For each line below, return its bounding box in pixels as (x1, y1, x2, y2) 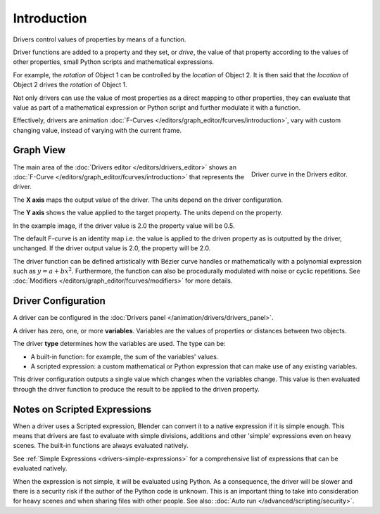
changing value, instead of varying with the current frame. (13, 126, 182, 134)
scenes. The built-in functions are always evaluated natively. (13, 442, 189, 450)
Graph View (13, 144, 66, 156)
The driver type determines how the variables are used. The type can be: (13, 340, 226, 348)
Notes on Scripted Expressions (13, 403, 152, 415)
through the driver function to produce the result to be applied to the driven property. (13, 385, 260, 393)
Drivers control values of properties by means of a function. (13, 35, 186, 44)
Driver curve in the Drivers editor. (251, 170, 348, 179)
